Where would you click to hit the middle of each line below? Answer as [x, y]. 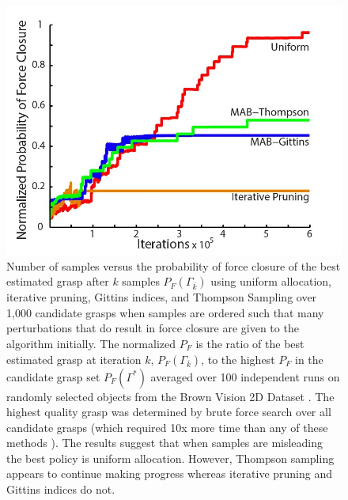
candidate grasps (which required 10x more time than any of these [167, 427]
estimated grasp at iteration [74, 359]
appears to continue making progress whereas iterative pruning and [170, 473]
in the [309, 359]
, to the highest [238, 359]
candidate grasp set [53, 376]
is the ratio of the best [250, 343]
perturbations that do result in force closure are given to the [153, 328]
